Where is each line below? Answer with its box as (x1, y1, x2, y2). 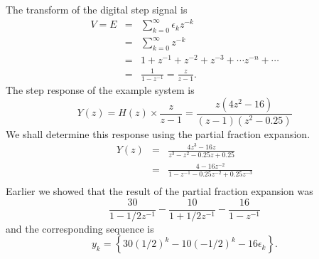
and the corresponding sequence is (6, 221, 154, 236)
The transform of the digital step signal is (6, 2, 188, 16)
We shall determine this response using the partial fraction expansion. (6, 126, 310, 141)
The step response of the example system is (6, 83, 195, 97)
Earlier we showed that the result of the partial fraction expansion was (6, 183, 313, 198)
